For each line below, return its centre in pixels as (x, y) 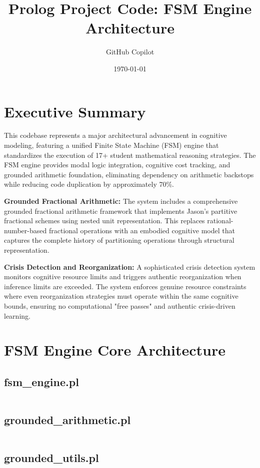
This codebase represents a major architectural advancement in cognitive (115, 135)
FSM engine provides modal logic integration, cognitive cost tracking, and (117, 165)
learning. (17, 315)
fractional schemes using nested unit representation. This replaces (104, 221)
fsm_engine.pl (41, 381)
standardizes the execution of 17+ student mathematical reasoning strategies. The (130, 155)
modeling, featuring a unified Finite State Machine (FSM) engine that (111, 145)
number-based (25, 230)
